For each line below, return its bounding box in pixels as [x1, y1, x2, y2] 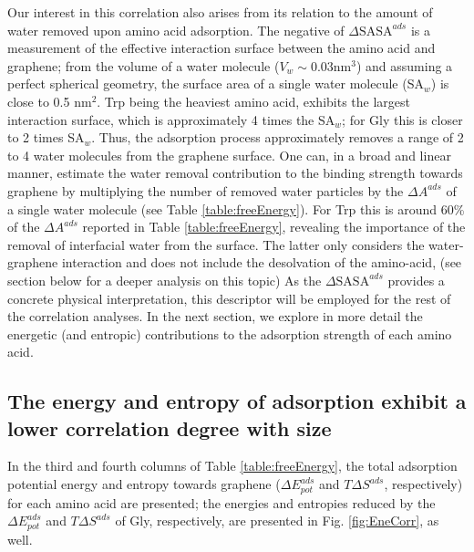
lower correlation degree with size [7, 413, 332, 442]
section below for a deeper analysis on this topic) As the [7, 270, 322, 289]
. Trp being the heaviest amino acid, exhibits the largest [97, 91, 411, 110]
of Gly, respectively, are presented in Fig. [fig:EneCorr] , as [115, 511, 439, 530]
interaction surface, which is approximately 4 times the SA [7, 109, 335, 129]
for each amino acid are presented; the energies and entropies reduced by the [7, 493, 436, 512]
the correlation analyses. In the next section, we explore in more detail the [7, 307, 423, 326]
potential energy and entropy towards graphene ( [7, 474, 281, 494]
